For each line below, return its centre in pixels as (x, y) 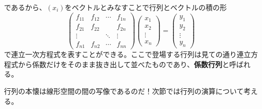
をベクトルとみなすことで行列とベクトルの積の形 (146, 7)
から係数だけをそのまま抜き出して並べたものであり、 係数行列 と (123, 64)
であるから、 (25, 7)
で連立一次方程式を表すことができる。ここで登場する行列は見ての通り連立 (127, 54)
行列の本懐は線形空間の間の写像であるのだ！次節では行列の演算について (124, 91)
